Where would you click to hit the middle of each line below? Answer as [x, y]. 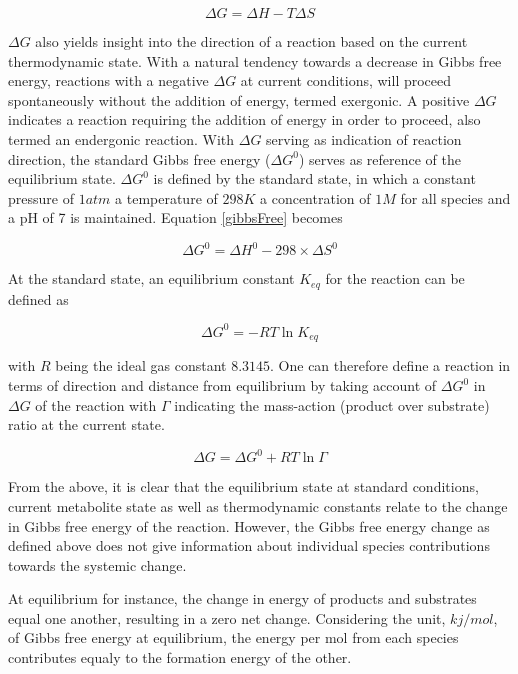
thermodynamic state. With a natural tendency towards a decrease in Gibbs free [255, 60]
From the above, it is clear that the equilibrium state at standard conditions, [243, 486]
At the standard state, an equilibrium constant [151, 278]
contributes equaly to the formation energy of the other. [180, 657]
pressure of [41, 197]
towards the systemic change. [97, 564]
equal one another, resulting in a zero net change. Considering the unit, [227, 617]
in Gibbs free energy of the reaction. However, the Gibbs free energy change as [249, 525]
